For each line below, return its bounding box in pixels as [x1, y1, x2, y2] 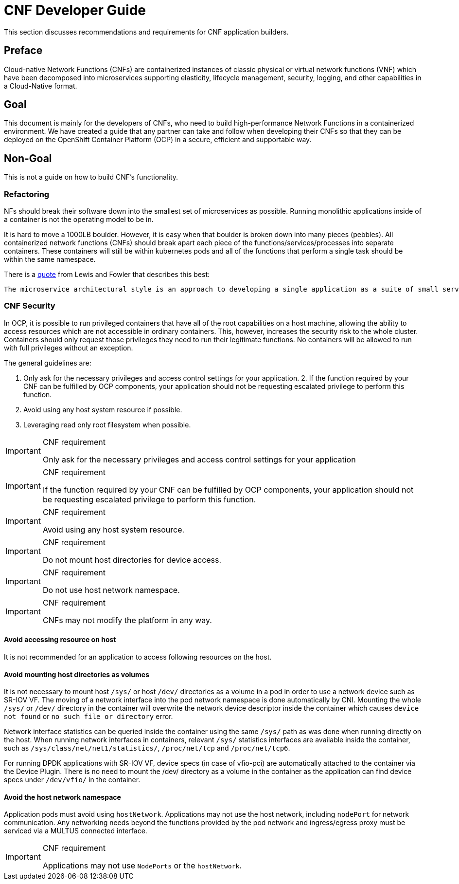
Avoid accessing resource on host [4, 635, 116, 644]
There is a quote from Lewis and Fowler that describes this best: [4, 270, 210, 279]
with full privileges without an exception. [4, 343, 133, 352]
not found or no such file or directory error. [4, 712, 173, 721]
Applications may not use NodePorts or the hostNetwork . [42, 861, 242, 871]
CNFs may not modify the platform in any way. [42, 615, 212, 625]
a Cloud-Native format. [4, 81, 77, 90]
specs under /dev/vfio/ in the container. [4, 775, 141, 784]
